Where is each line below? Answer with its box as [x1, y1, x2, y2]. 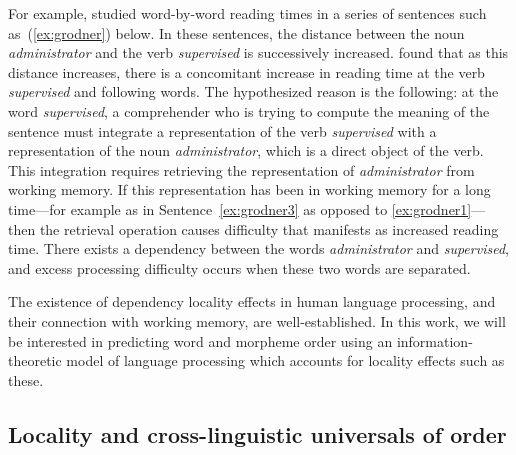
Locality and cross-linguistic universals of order [8, 418, 507, 449]
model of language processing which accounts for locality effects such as [66, 350, 505, 371]
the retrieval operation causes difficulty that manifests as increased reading [39, 218, 499, 239]
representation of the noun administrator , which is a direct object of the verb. [8, 140, 484, 161]
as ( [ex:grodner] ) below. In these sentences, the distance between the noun [8, 22, 465, 43]
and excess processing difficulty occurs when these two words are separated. [8, 257, 471, 278]
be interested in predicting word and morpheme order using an [8, 330, 393, 351]
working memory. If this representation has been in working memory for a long [8, 179, 491, 200]
